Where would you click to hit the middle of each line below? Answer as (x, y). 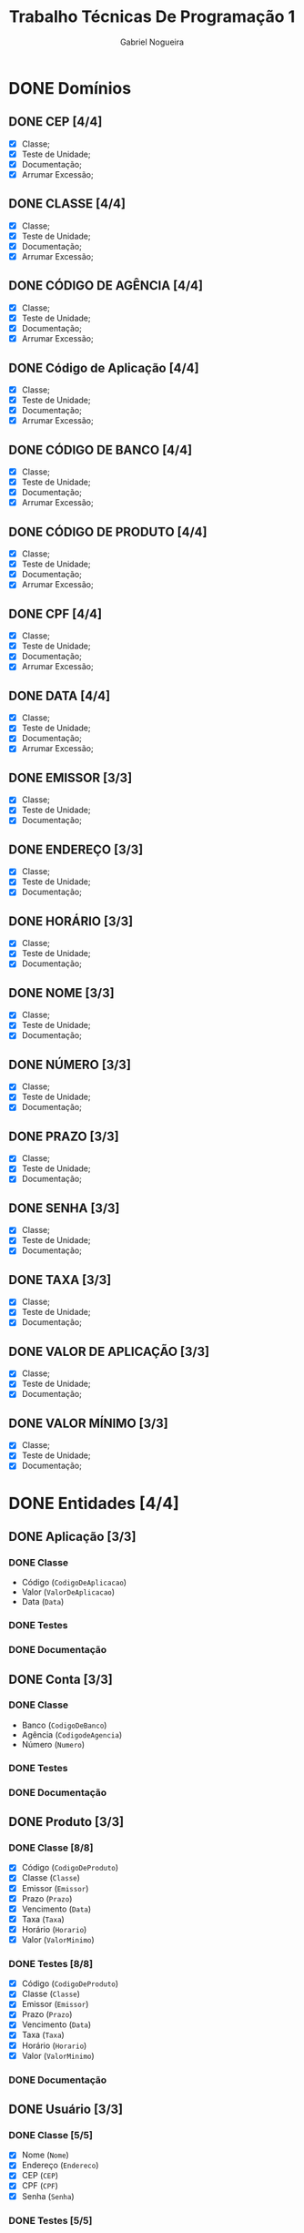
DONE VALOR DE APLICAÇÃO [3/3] (109, 1351)
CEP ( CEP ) (40, 2176)
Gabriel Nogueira (152, 42)
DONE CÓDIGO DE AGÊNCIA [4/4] (106, 285)
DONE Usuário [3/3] (66, 2109)
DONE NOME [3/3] (61, 993)
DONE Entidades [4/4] (94, 1503)
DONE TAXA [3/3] (60, 1280)
